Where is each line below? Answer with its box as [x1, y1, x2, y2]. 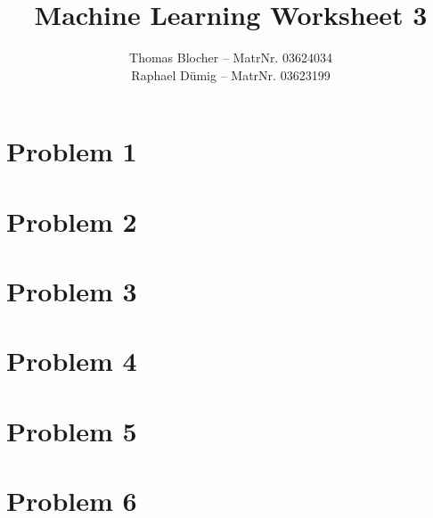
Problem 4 [6, 342, 137, 379]
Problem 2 [6, 202, 137, 239]
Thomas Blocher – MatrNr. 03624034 [129, 48, 332, 67]
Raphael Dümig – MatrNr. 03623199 [131, 65, 331, 84]
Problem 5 [6, 412, 137, 448]
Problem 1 [6, 133, 137, 169]
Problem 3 [6, 273, 137, 309]
